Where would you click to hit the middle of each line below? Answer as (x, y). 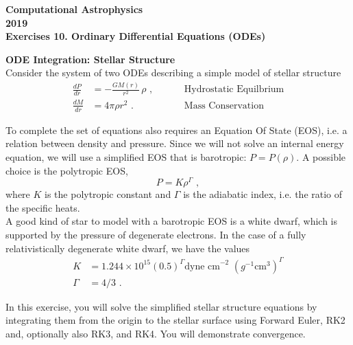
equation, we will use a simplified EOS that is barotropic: (126, 157)
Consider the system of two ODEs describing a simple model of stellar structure (173, 73)
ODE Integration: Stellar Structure (90, 59)
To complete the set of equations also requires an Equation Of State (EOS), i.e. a (176, 130)
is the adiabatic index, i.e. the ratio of (263, 194)
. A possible (321, 157)
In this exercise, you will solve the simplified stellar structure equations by (161, 306)
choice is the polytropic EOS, (67, 170)
